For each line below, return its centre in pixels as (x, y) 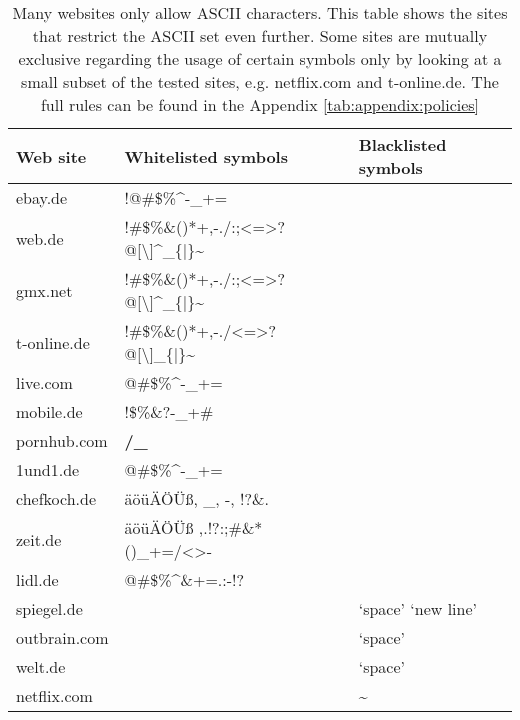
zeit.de (39, 539)
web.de (40, 238)
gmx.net (44, 290)
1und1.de (48, 469)
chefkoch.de (56, 498)
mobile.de (49, 411)
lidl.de (37, 579)
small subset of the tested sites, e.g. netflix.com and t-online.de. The (260, 81)
